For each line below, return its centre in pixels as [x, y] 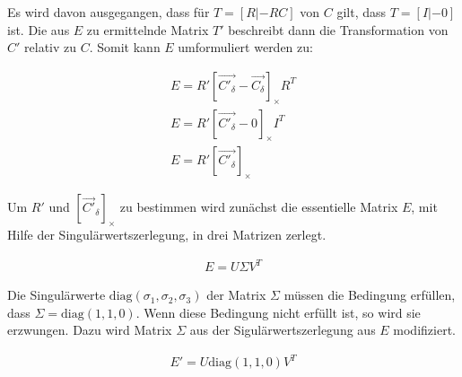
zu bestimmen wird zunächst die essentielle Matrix [259, 207]
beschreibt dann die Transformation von [338, 29]
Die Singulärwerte [57, 295]
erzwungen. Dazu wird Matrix [90, 330]
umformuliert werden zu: [245, 47]
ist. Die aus [39, 29]
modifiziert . [424, 330]
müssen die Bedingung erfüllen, [370, 295]
